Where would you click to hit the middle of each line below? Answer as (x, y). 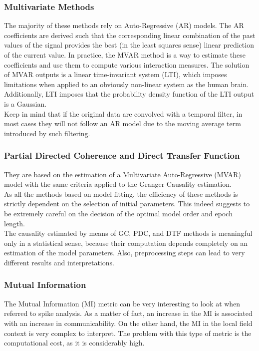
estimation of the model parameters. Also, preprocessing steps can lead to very (125, 253)
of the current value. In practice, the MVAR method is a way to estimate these (125, 55)
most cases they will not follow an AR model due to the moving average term (123, 123)
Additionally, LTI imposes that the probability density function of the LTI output (129, 94)
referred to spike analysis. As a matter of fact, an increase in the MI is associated (128, 313)
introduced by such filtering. (47, 133)
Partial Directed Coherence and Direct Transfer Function (122, 155)
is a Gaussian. (25, 103)
